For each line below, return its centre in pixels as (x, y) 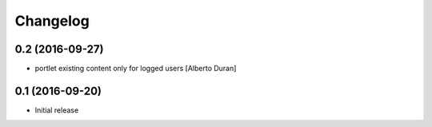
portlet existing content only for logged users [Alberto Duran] (136, 69)
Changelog (52, 21)
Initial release (57, 110)
